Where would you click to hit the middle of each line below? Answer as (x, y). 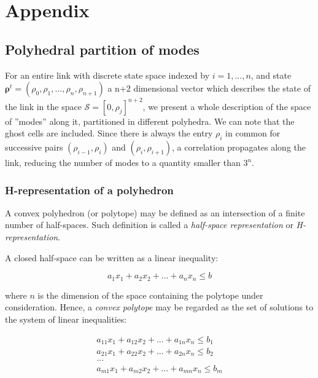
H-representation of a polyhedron (89, 190)
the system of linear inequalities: (66, 319)
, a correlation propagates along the (239, 147)
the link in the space (43, 106)
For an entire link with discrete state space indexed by (107, 75)
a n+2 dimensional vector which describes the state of (209, 88)
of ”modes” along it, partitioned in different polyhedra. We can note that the (150, 121)
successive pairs (34, 147)
